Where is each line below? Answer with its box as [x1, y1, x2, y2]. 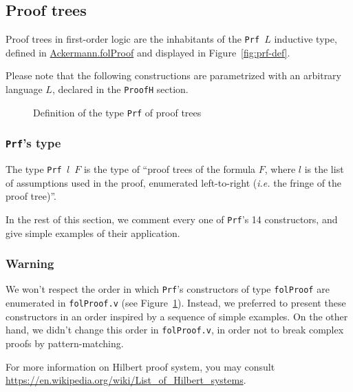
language [6, 82, 43, 96]
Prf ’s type [6, 134, 61, 152]
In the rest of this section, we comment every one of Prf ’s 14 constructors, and [6, 212, 338, 226]
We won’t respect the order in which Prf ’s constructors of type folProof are [6, 282, 330, 296]
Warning [6, 255, 54, 272]
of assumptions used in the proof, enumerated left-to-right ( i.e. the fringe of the [6, 175, 342, 189]
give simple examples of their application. [6, 225, 180, 240]
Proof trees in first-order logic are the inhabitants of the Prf [6, 32, 260, 46]
